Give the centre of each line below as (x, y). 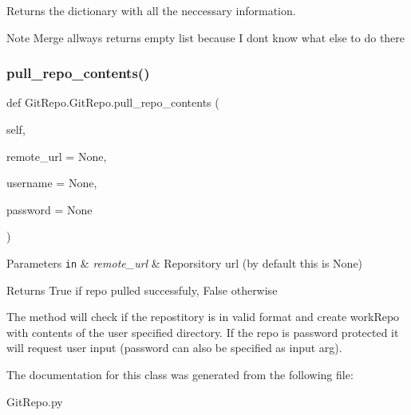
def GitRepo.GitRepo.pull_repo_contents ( (113, 102)
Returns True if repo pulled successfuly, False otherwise (142, 290)
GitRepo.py (35, 401)
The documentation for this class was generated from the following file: (180, 374)
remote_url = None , (57, 156)
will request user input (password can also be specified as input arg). (174, 348)
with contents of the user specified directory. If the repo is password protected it (203, 332)
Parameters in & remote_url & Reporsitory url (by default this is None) (185, 262)
